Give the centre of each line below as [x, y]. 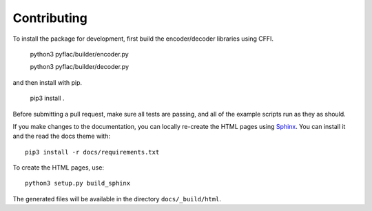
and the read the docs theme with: [61, 136]
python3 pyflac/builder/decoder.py [79, 67]
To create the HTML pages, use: [59, 168]
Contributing [50, 18]
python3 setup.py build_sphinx [78, 183]
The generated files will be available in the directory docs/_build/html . [117, 199]
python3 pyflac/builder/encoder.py [79, 54]
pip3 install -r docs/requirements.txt [92, 152]
